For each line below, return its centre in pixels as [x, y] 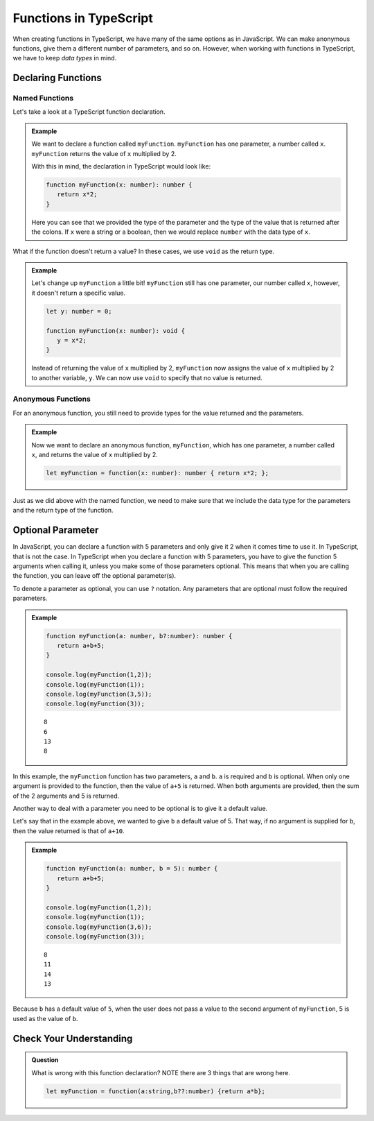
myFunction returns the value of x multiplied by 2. [104, 153]
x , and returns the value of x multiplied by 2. [95, 454]
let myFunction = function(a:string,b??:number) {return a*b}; [156, 1091]
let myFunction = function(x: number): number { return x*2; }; [158, 473]
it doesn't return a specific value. [79, 293]
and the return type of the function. [63, 511]
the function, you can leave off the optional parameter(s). [95, 576]
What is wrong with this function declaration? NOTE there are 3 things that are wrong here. [161, 1072]
